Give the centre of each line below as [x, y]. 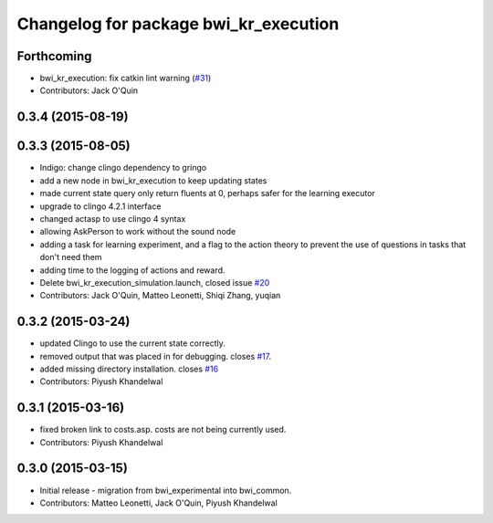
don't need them [71, 257]
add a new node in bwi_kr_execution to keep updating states [153, 180]
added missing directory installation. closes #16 [129, 369]
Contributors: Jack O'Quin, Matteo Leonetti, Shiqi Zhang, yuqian [160, 296]
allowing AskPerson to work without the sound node [138, 232]
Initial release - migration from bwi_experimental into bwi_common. [166, 490]
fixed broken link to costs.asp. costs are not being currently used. [163, 430]
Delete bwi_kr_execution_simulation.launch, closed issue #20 [155, 282]
